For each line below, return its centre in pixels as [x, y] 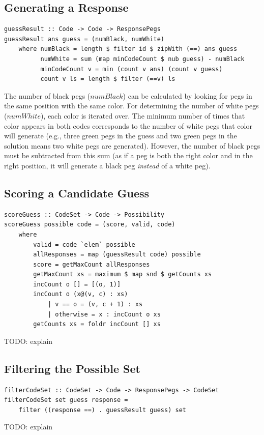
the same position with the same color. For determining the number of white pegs [131, 106]
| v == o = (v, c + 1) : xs [95, 304]
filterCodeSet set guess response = [66, 400]
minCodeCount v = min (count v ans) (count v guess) [131, 69]
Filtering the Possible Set [72, 368]
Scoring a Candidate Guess [77, 193]
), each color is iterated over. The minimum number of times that [143, 115]
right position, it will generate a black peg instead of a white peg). [107, 165]
